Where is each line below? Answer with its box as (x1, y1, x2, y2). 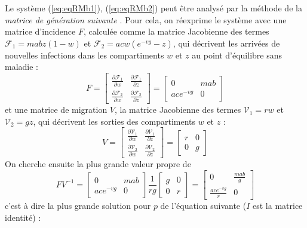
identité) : (5, 211, 41, 223)
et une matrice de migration (5, 103, 108, 116)
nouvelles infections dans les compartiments (5, 48, 164, 61)
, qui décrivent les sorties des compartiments (33, 115, 196, 127)
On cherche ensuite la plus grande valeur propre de (5, 158, 191, 170)
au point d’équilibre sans (192, 48, 283, 61)
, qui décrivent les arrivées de (173, 36, 280, 49)
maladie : (5, 60, 38, 73)
